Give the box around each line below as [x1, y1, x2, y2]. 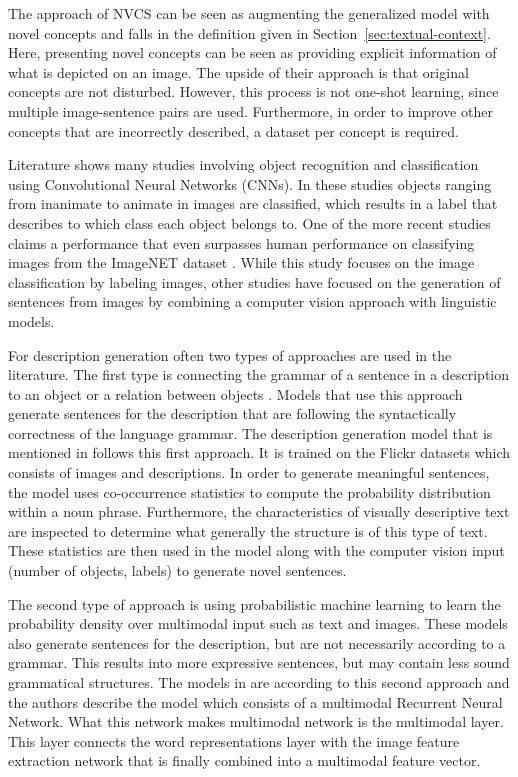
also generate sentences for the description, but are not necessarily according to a [8, 632, 506, 653]
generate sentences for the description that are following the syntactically [8, 403, 457, 424]
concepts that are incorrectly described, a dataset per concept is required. [8, 120, 459, 141]
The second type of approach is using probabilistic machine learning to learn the [8, 593, 501, 614]
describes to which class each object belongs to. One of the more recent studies [8, 212, 491, 233]
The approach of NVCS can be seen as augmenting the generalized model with [8, 3, 490, 23]
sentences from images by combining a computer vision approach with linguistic [8, 291, 497, 312]
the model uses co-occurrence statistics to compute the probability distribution [8, 481, 491, 502]
